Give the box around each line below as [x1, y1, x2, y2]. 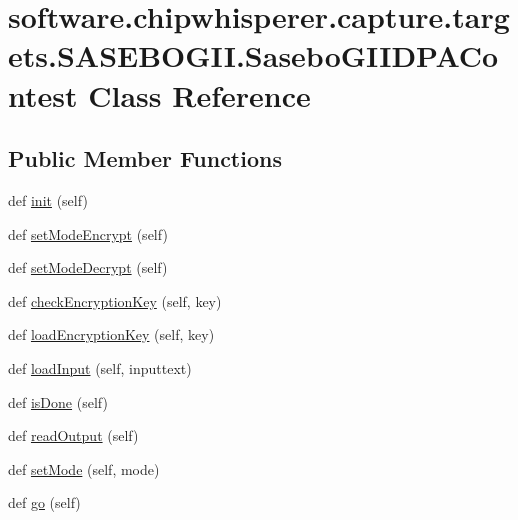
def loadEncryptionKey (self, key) [8, 324, 215, 345]
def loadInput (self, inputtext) [8, 357, 192, 378]
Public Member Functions [8, 143, 282, 174]
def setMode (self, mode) [8, 458, 160, 479]
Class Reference [88, 74, 311, 115]
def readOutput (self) [8, 425, 139, 446]
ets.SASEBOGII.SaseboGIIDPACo [8, 35, 499, 76]
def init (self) [8, 189, 88, 210]
